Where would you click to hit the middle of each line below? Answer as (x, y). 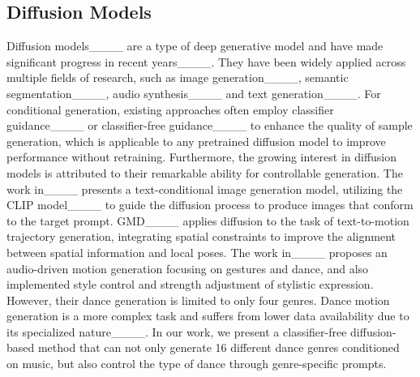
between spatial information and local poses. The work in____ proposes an (197, 252)
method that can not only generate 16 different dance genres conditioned (219, 347)
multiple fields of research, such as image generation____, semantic (178, 77)
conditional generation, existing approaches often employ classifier (170, 109)
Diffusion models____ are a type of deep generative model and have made (195, 46)
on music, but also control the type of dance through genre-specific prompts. (197, 364)
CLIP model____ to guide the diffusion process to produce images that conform (210, 205)
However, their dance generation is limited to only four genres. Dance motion (198, 300)
